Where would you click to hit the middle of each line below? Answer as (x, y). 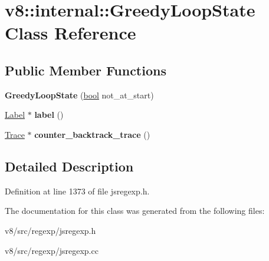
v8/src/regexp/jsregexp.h (50, 230)
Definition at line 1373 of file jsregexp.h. (77, 191)
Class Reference (70, 33)
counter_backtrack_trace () (92, 134)
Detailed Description (69, 166)
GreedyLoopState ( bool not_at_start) (79, 95)
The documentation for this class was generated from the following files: (135, 211)
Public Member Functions (86, 70)
